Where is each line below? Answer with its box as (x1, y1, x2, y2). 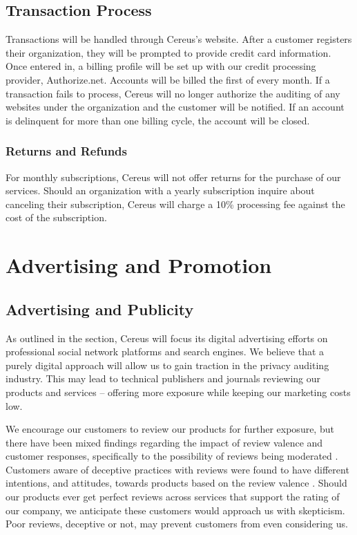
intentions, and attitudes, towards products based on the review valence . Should (6, 476, 347, 490)
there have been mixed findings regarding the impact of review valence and (6, 435, 323, 449)
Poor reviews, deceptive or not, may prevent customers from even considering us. (6, 516, 348, 531)
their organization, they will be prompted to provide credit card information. (6, 45, 331, 59)
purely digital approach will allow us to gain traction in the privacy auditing (6, 357, 329, 372)
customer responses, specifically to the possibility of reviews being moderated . (6, 449, 338, 463)
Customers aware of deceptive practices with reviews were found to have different (6, 462, 349, 476)
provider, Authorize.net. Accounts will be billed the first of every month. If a (6, 72, 330, 86)
